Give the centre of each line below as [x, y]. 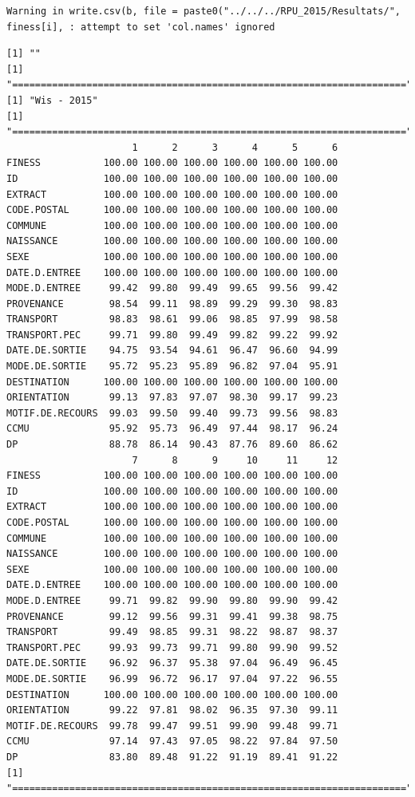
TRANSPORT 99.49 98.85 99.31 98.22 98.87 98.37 [172, 632]
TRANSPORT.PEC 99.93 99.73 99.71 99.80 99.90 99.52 [172, 647]
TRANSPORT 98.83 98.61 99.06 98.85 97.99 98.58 [172, 320]
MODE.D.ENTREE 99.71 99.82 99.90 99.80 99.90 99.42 [172, 600]
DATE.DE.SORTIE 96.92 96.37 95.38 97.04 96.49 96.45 [172, 663]
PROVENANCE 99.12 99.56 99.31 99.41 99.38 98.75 [172, 616]
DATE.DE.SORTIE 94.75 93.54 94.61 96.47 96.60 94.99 [172, 351]
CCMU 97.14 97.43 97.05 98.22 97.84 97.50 [172, 742]
